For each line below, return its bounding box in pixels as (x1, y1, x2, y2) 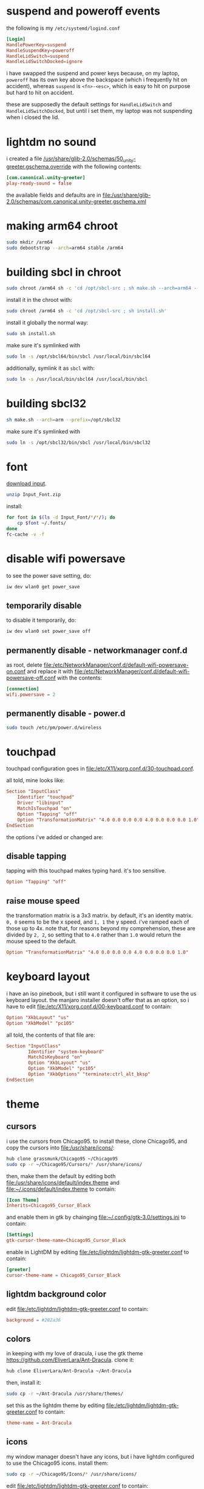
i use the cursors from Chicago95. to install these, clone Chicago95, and (6, 1137, 188, 1145)
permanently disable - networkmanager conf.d (6, 645, 188, 655)
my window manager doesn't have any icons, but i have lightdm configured (6, 1453, 194, 1460)
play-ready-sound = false (6, 180, 72, 186)
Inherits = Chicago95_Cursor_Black (6, 1202, 91, 1209)
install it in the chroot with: (6, 296, 73, 304)
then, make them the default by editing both (6, 1172, 116, 1179)
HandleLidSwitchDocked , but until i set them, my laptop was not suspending (6, 107, 192, 115)
